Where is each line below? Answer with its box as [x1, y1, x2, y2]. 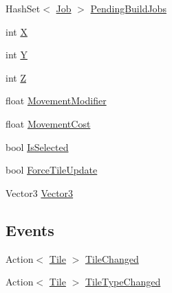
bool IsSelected [6, 139, 69, 154]
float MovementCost [6, 116, 91, 130]
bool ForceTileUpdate [6, 163, 98, 177]
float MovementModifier [6, 93, 107, 108]
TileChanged [85, 251, 139, 266]
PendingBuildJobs [90, 1, 166, 15]
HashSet [6, 1, 41, 15]
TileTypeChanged [85, 274, 161, 289]
